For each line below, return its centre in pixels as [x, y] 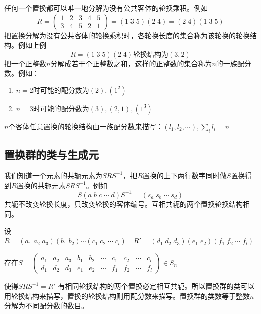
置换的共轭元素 [41, 185]
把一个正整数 [25, 63]
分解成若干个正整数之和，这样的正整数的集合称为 [131, 63]
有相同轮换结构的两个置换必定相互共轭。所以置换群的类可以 [156, 286]
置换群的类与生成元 [51, 154]
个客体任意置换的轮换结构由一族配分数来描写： [86, 126]
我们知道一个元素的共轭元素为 [53, 175]
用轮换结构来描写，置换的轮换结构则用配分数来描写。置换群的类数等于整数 [127, 296]
